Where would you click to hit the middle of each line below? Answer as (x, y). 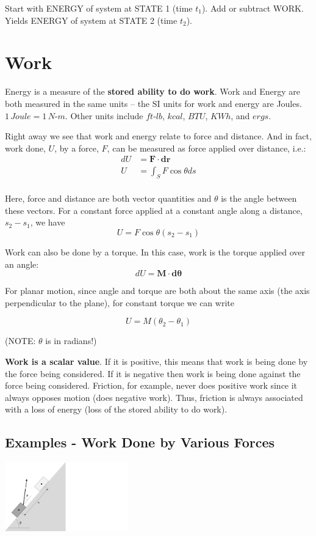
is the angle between (259, 198)
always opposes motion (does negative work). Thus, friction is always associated (154, 397)
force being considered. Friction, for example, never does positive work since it (151, 385)
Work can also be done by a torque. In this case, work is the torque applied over (155, 251)
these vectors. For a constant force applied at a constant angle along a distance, (154, 210)
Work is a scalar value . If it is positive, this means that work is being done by (156, 361)
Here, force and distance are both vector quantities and (108, 198)
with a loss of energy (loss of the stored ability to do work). (116, 409)
